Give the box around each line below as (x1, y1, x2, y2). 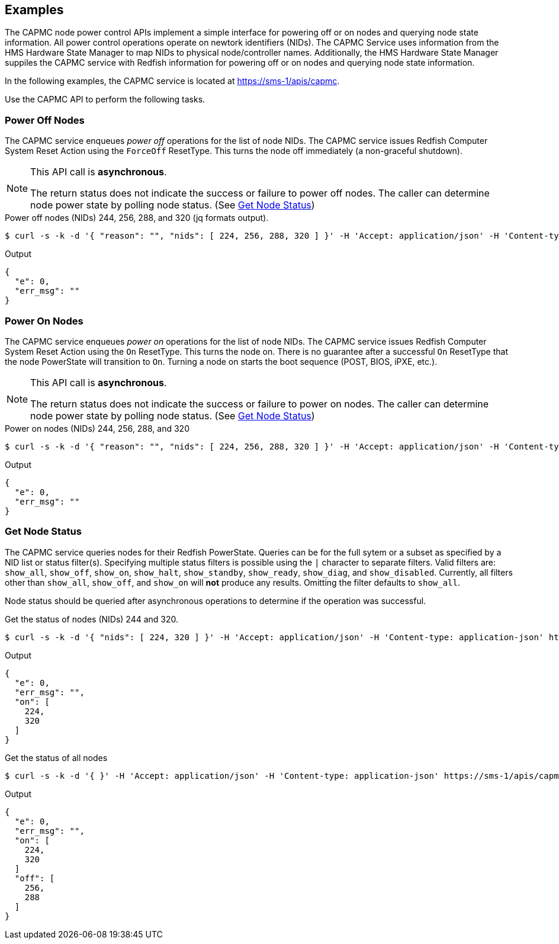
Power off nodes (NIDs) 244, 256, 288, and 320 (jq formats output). (5, 213, 269, 223)
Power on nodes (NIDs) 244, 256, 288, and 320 (5, 423, 189, 434)
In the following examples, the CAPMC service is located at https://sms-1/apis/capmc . (5, 76, 340, 86)
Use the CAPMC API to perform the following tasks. (5, 94, 205, 105)
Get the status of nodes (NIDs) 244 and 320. (5, 614, 179, 624)
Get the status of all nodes (5, 752, 108, 763)
